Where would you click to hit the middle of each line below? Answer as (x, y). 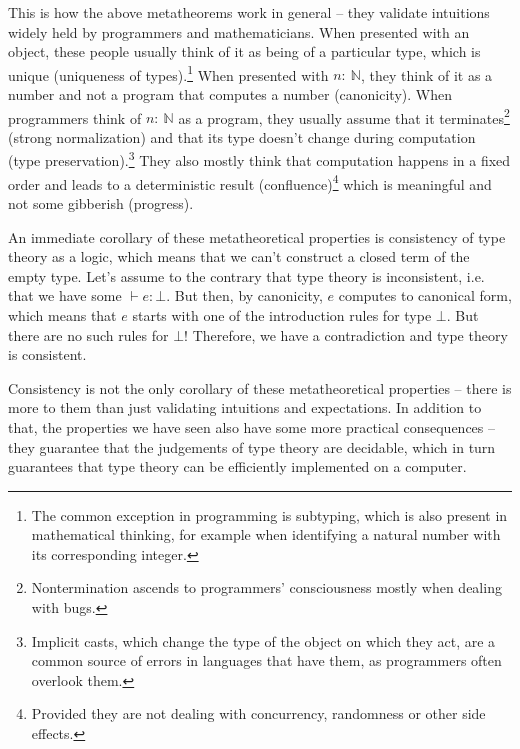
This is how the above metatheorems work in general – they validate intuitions (249, 12)
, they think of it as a (426, 74)
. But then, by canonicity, (244, 295)
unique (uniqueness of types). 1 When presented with (168, 73)
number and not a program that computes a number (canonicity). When (230, 94)
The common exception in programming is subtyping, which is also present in (269, 514)
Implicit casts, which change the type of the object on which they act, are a (263, 640)
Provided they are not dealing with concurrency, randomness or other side (258, 713)
